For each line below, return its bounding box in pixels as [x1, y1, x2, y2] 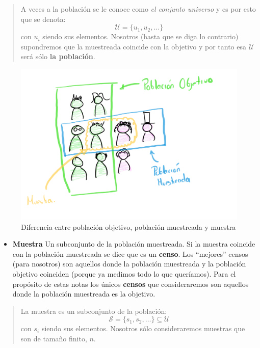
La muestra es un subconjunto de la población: [20, 305, 167, 316]
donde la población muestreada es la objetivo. [12, 288, 155, 299]
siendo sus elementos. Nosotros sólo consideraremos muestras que [41, 323, 245, 334]
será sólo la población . [20, 51, 95, 62]
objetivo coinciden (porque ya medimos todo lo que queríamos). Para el [12, 268, 236, 279]
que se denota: [20, 13, 66, 24]
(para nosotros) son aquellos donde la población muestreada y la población [12, 258, 246, 269]
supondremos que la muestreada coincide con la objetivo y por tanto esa [20, 41, 246, 51]
